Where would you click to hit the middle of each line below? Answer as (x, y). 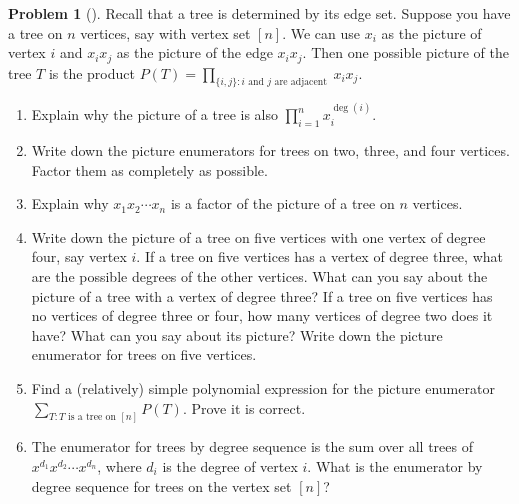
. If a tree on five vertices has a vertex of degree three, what (319, 256)
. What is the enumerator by (395, 466)
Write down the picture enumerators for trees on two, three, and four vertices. (270, 150)
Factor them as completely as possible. (149, 169)
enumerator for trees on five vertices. (144, 354)
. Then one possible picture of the (405, 52)
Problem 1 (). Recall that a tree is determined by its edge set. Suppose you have (259, 13)
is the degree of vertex (230, 466)
